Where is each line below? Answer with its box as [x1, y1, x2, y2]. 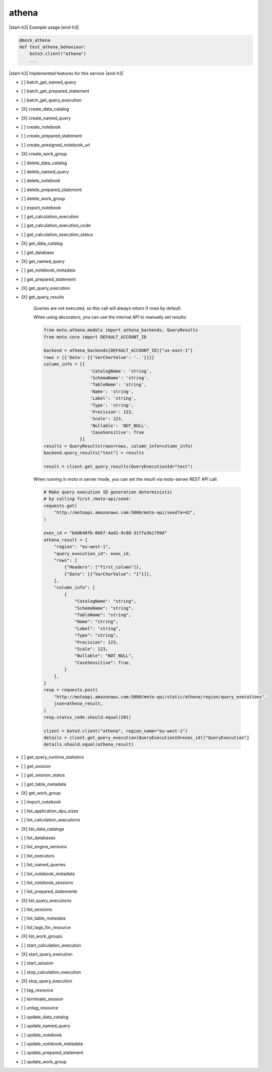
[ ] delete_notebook [21, 178, 61, 184]
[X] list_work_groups [21, 934, 63, 939]
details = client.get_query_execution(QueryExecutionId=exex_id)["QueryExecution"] [43, 735, 250, 741]
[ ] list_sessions [21, 907, 53, 913]
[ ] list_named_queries [21, 862, 66, 868]
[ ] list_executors [21, 853, 55, 858]
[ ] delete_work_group [21, 195, 65, 202]
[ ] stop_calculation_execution [21, 969, 81, 975]
